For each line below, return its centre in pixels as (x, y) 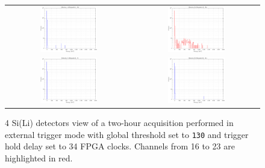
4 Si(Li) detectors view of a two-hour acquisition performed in (119, 123)
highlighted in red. (39, 158)
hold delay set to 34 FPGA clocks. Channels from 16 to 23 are (120, 146)
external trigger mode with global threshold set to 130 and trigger (127, 134)
